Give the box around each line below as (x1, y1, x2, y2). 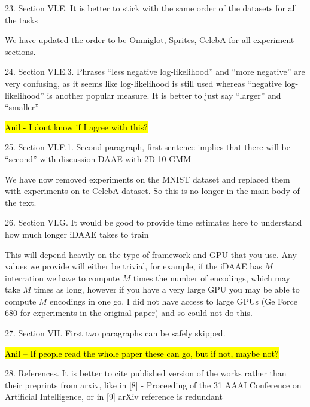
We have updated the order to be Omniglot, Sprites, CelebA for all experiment (5, 34, 294, 46)
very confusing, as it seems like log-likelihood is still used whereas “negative (5, 77, 282, 89)
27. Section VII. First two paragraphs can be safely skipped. (5, 327, 226, 339)
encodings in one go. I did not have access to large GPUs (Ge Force (50, 294, 297, 307)
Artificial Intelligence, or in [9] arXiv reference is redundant (5, 390, 223, 403)
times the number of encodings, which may (133, 271, 290, 284)
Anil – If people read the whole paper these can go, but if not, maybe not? (5, 347, 279, 359)
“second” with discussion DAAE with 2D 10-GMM (5, 152, 191, 165)
